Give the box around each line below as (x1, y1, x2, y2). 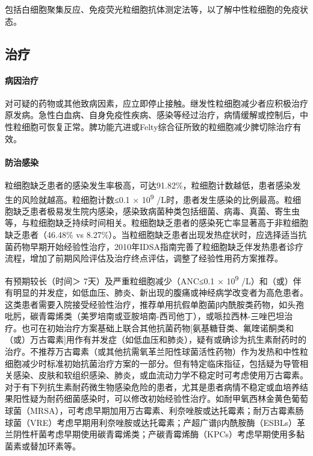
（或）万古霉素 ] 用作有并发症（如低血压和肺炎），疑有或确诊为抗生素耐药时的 (5, 333, 306, 346)
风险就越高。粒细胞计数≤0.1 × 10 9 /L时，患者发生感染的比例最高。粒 (21, 191, 293, 205)
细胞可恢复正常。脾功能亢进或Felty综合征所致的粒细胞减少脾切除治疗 (21, 120, 293, 133)
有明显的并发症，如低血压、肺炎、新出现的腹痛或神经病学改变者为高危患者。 (5, 286, 308, 298)
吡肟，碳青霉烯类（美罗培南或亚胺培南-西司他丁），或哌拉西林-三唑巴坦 (5, 310, 285, 322)
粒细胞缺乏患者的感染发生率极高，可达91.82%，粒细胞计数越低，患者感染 (5, 178, 293, 191)
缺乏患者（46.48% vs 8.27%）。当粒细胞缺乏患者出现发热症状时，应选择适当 (5, 228, 299, 240)
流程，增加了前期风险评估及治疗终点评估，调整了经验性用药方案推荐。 (5, 252, 283, 264)
